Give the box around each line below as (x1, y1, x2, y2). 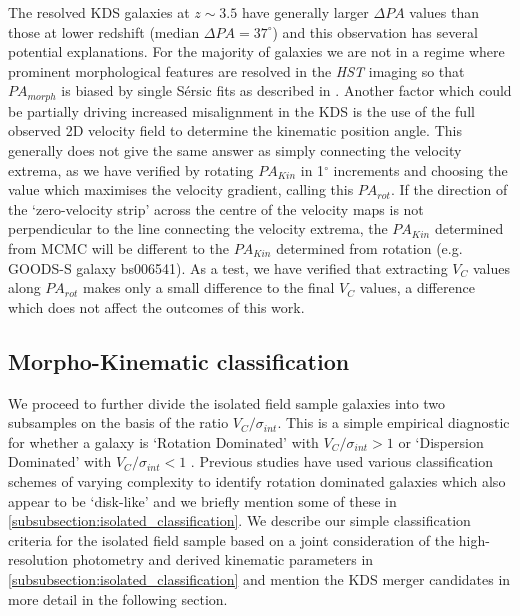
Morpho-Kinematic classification (8, 345, 350, 376)
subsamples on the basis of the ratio (8, 412, 229, 433)
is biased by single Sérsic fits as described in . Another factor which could (61, 80, 512, 101)
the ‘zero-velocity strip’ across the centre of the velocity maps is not (8, 198, 424, 219)
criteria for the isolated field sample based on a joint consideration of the (8, 529, 455, 550)
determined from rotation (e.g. (276, 237, 463, 258)
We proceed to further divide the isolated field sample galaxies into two (8, 392, 446, 413)
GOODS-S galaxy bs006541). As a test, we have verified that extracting (8, 257, 448, 278)
